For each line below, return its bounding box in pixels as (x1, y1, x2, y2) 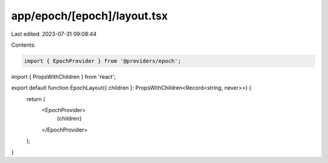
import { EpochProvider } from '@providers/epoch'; (24, 58, 182, 64)
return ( (26, 95, 46, 102)
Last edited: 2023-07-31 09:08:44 (11, 30, 97, 38)
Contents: (11, 41, 36, 48)
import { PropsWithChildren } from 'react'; (11, 73, 116, 80)
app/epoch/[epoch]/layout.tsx (11, 9, 168, 22)
